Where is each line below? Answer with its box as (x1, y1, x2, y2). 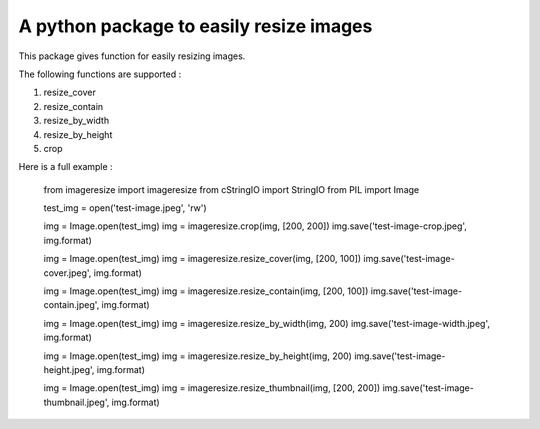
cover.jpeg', (43, 266, 92, 279)
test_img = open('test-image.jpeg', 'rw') (43, 202, 207, 214)
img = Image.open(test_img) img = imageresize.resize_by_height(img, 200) (43, 350, 352, 362)
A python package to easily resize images (18, 15, 373, 37)
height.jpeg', (43, 363, 95, 375)
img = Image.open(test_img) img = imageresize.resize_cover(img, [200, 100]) (43, 253, 362, 265)
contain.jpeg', (43, 299, 100, 311)
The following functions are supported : (18, 68, 182, 80)
